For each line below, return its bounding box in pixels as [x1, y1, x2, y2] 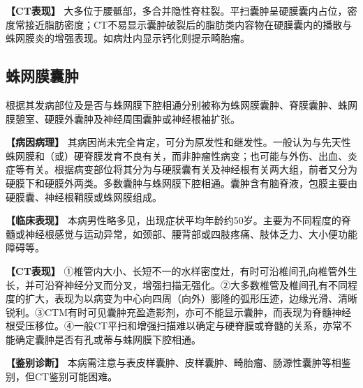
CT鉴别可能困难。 [34, 369, 118, 384]
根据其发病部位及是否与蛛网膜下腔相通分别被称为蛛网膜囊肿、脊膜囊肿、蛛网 [6, 97, 357, 112]
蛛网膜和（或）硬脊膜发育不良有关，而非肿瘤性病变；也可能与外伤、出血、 [6, 148, 348, 163]
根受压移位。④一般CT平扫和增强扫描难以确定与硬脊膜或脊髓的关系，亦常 [6, 318, 343, 333]
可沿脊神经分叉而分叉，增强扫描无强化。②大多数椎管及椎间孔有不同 [34, 277, 348, 292]
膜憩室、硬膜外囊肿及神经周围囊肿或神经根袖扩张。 [6, 111, 240, 126]
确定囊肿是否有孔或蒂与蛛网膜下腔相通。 [15, 331, 201, 346]
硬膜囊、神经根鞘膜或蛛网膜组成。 [6, 189, 162, 204]
